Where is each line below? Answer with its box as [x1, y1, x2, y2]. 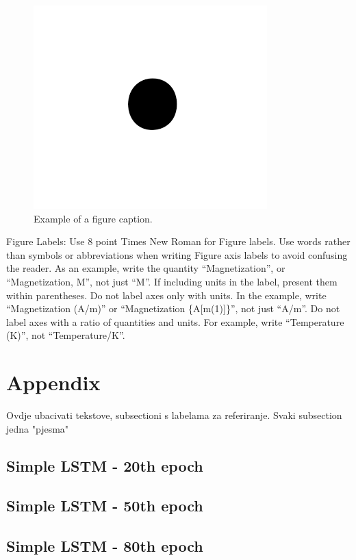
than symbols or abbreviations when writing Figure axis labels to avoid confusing [6, 247, 348, 262]
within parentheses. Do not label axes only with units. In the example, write [6, 288, 327, 302]
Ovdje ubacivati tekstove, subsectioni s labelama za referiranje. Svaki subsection [6, 408, 342, 422]
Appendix [6, 368, 101, 396]
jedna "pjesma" [6, 421, 69, 435]
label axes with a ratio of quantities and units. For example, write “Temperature [6, 314, 344, 329]
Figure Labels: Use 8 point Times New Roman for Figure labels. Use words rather [6, 234, 351, 249]
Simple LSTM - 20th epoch [6, 455, 203, 476]
